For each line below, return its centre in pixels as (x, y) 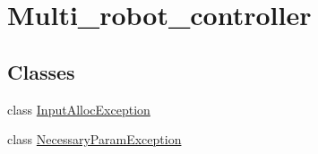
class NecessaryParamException (95, 139)
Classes (41, 71)
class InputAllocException (79, 109)
